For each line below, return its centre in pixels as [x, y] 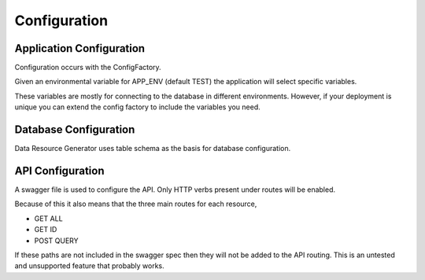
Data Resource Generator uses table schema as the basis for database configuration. [153, 149]
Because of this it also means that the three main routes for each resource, [136, 204]
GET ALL [48, 218]
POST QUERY [56, 241]
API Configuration [59, 170]
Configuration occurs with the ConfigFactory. [88, 68]
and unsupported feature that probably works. [89, 266]
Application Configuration [80, 48]
